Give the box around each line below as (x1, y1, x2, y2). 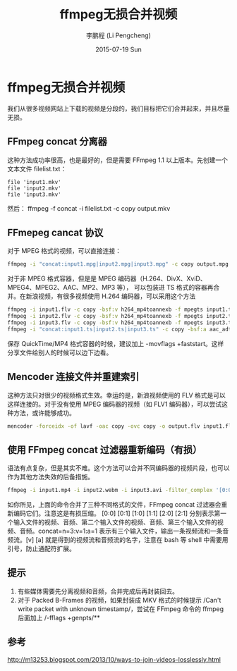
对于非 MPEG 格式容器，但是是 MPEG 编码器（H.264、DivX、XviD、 (7, 274, 207, 283)
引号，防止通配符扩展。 (7, 544, 75, 553)
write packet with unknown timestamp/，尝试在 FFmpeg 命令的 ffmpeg (17, 604, 224, 613)
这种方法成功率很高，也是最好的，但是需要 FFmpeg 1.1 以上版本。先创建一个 (7, 156, 228, 164)
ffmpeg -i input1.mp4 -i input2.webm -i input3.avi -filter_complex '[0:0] (7, 487, 235, 494)
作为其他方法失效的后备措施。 (7, 473, 94, 481)
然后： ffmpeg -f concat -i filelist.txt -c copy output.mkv (7, 204, 171, 212)
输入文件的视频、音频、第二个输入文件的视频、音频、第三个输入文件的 (13, 518, 217, 527)
